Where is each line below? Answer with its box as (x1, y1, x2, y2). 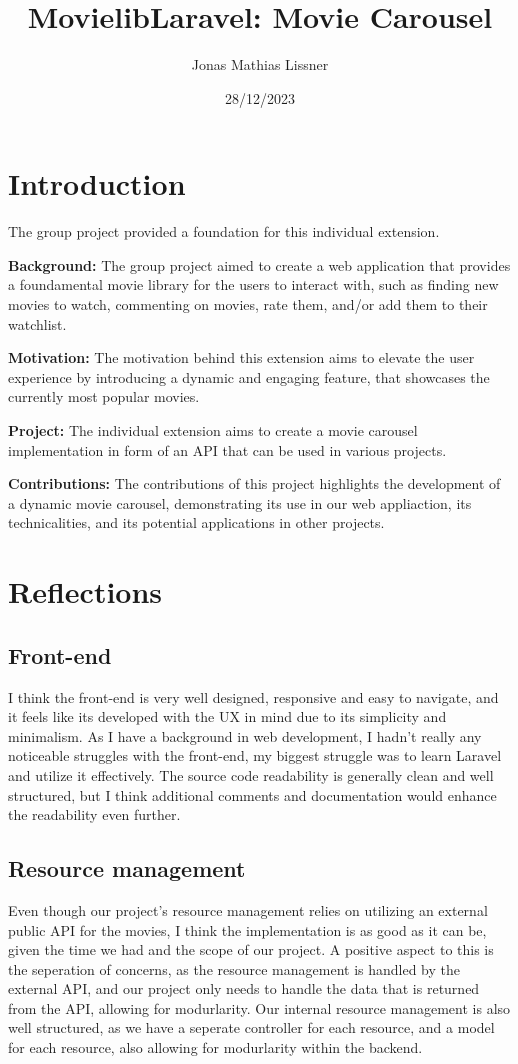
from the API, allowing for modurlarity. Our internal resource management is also (8, 997, 511, 1018)
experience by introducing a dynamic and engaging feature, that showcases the (8, 366, 490, 387)
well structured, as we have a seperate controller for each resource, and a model (8, 1017, 495, 1038)
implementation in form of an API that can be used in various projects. (8, 439, 447, 460)
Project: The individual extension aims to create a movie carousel (8, 420, 418, 440)
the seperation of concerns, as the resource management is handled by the (8, 958, 461, 979)
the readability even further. (8, 804, 181, 825)
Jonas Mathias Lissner (191, 54, 329, 75)
